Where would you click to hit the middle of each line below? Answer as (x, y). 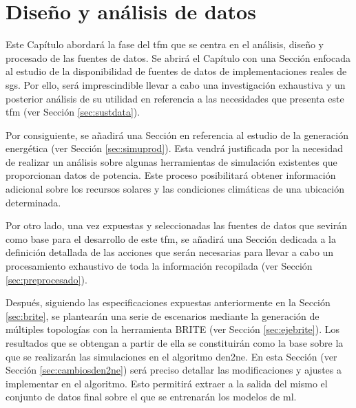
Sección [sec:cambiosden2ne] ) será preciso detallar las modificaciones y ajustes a (174, 370)
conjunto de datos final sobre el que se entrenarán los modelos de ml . (151, 397)
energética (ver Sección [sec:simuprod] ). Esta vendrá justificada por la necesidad (175, 148)
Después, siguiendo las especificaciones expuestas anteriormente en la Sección (168, 302)
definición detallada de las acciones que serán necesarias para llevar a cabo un (170, 252)
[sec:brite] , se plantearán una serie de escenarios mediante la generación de (163, 315)
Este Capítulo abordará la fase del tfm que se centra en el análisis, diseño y (165, 44)
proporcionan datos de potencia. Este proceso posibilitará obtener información (171, 175)
